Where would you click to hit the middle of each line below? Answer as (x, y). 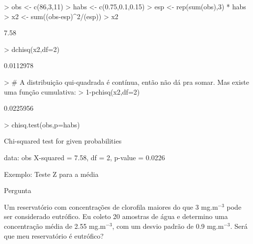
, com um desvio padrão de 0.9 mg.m (168, 226)
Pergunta (18, 190)
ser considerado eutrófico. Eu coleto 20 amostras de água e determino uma (116, 216)
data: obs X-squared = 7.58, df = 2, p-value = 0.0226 (84, 157)
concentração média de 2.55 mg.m (55, 226)
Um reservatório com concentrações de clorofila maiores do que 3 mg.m (111, 207)
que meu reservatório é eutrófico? (54, 235)
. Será (239, 226)
